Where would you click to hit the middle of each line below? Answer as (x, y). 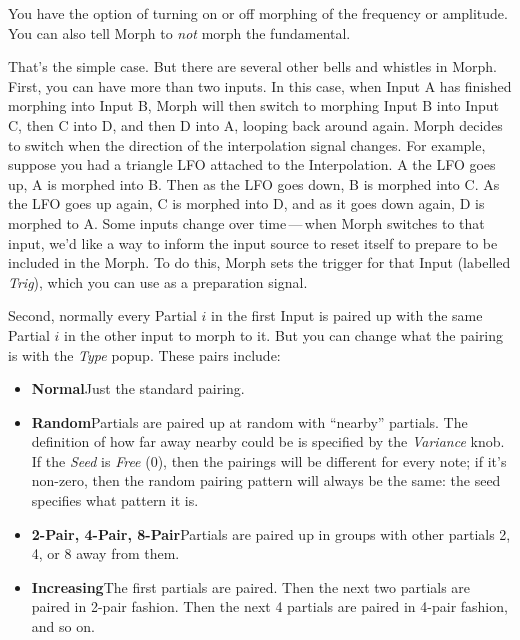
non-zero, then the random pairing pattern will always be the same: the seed (266, 480)
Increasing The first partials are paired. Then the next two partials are (251, 586)
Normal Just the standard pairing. (138, 388)
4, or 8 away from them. (105, 553)
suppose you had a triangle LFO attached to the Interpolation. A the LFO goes (252, 164)
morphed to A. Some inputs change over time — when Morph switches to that (246, 222)
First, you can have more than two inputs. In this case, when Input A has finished (260, 85)
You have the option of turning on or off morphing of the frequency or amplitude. (258, 13)
